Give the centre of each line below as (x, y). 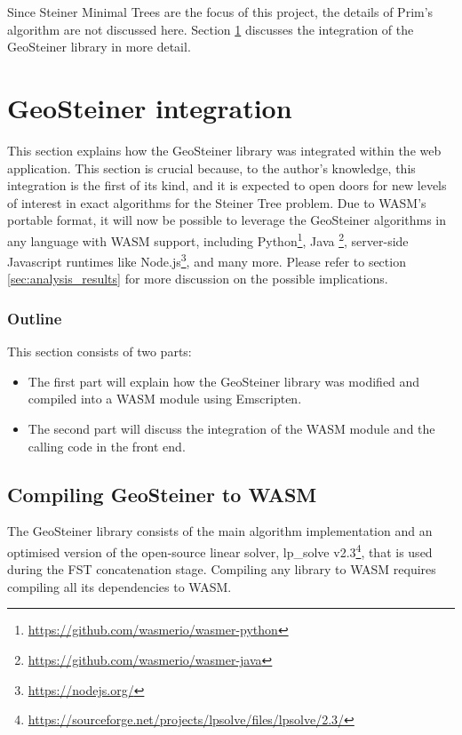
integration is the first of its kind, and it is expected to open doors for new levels (227, 185)
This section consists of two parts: (100, 352)
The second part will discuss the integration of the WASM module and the (231, 428)
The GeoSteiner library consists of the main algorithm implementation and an (220, 531)
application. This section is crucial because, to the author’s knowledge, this (211, 168)
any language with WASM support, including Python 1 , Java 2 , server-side (208, 239)
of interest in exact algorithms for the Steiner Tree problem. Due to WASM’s (217, 202)
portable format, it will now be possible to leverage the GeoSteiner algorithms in (227, 220)
